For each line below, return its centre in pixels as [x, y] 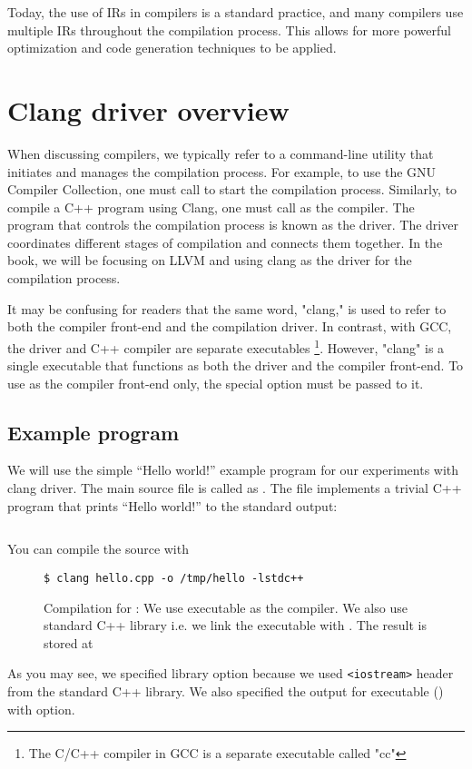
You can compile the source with [98, 549]
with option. [41, 709]
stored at [69, 642]
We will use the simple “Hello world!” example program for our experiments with [233, 470]
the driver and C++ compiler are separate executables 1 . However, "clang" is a [226, 346]
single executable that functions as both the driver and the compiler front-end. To [236, 365]
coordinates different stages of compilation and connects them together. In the [225, 242]
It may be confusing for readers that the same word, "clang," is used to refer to [227, 308]
